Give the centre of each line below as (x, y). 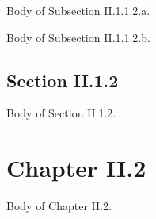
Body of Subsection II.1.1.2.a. (78, 10)
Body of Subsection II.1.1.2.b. (78, 37)
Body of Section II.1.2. (61, 113)
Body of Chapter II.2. (59, 206)
